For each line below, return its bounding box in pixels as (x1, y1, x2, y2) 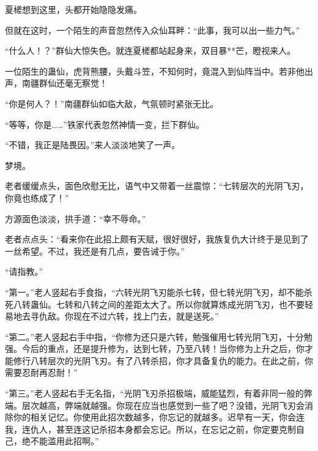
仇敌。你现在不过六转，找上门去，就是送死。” (39, 310, 219, 322)
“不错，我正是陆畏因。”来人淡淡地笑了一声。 (5, 138, 180, 151)
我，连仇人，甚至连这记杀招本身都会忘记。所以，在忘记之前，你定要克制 (5, 422, 296, 435)
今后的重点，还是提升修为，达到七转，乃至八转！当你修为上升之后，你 (21, 342, 305, 355)
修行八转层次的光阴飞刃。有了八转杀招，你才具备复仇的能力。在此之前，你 (13, 354, 313, 367)
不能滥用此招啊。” (30, 434, 99, 447)
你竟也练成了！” (5, 191, 69, 204)
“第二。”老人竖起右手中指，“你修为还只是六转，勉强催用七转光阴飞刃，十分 (5, 330, 304, 343)
